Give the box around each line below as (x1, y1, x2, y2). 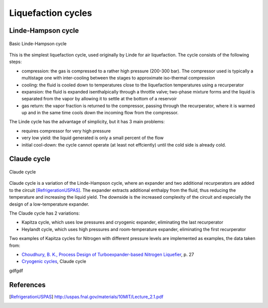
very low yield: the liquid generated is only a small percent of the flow (21, 135, 164, 141)
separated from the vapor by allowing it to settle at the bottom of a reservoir (21, 96, 177, 102)
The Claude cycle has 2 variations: (9, 210, 80, 216)
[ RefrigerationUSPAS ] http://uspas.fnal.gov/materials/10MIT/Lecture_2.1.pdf (9, 294, 164, 300)
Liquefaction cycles (9, 7, 92, 18)
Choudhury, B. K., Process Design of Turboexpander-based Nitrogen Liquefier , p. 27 (21, 251, 195, 257)
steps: (9, 59, 22, 65)
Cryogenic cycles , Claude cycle (21, 258, 86, 264)
